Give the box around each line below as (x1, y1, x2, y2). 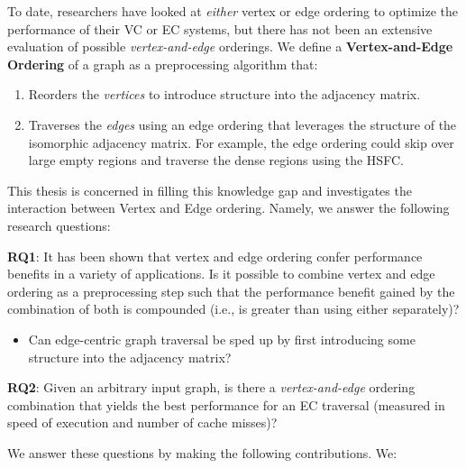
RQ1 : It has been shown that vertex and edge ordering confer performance (7, 246, 423, 265)
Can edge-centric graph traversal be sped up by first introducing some (28, 329, 416, 348)
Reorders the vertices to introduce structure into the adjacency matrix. (28, 85, 421, 104)
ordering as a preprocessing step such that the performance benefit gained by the (7, 281, 455, 300)
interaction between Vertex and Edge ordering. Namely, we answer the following (7, 198, 450, 217)
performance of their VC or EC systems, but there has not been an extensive (7, 19, 433, 38)
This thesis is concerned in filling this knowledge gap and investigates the (7, 180, 412, 199)
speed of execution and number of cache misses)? (7, 413, 278, 432)
